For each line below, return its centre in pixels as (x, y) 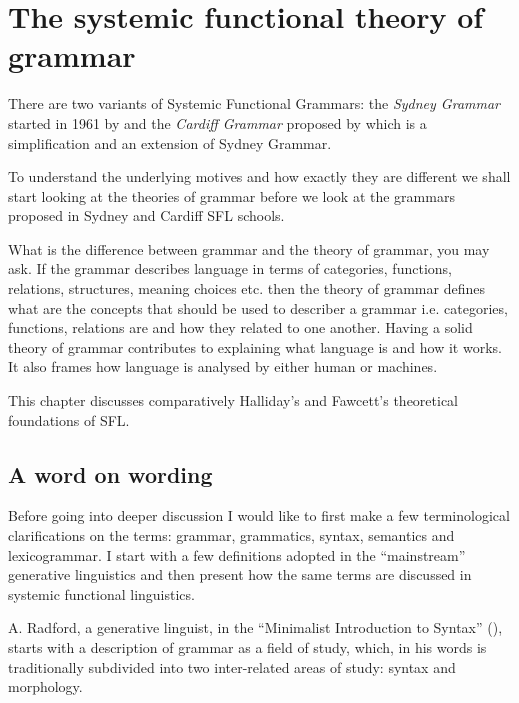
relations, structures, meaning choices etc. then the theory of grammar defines (246, 288)
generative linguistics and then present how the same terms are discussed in (240, 574)
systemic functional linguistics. (101, 593)
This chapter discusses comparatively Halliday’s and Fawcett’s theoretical (233, 400)
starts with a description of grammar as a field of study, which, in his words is (247, 646)
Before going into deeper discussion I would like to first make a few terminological (259, 515)
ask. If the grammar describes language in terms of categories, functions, (230, 268)
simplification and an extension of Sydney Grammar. (170, 142)
